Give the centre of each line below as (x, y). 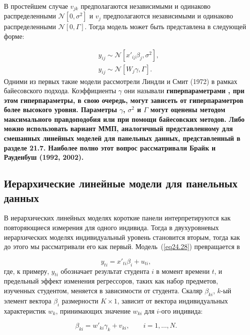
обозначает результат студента (105, 271)
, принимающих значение (93, 310)
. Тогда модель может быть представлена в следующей (166, 26)
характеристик (25, 310)
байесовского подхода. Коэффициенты (60, 91)
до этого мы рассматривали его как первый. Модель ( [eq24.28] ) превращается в (122, 246)
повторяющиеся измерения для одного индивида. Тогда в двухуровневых (111, 227)
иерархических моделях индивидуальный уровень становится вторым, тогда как (122, 237)
